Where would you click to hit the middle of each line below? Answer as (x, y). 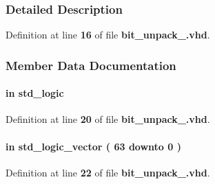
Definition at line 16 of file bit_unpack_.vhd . (108, 35)
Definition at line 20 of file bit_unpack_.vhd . (108, 119)
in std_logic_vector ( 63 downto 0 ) (93, 146)
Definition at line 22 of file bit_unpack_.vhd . (108, 172)
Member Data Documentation (91, 65)
